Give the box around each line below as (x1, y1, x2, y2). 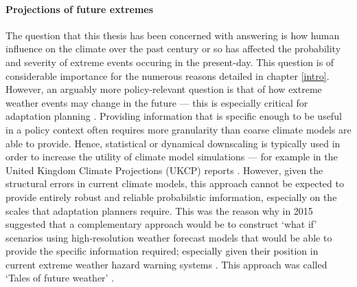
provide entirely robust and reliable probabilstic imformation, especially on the (5, 189, 337, 204)
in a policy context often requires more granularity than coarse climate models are (5, 122, 352, 136)
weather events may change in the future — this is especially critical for (5, 95, 308, 109)
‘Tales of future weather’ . (5, 270, 115, 285)
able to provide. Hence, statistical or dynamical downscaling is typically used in (5, 136, 341, 150)
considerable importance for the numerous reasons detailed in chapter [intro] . (5, 68, 330, 83)
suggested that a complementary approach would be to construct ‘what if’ (5, 217, 317, 231)
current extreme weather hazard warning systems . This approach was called (5, 257, 327, 271)
